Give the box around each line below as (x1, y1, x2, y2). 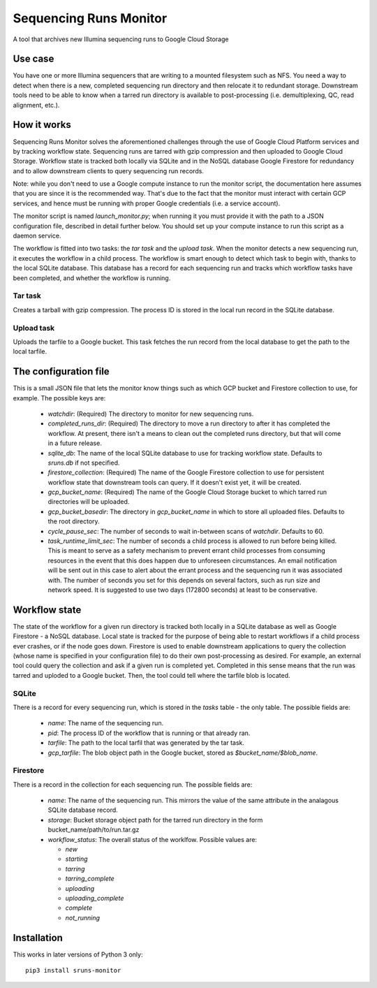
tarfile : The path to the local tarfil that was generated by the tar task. (47, 739, 244, 747)
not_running (65, 913, 101, 922)
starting (65, 855, 88, 863)
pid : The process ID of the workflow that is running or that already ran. (47, 729, 251, 737)
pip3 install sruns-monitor (25, 966, 121, 975)
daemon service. (13, 231, 61, 240)
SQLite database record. (47, 806, 118, 814)
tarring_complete (65, 874, 114, 883)
